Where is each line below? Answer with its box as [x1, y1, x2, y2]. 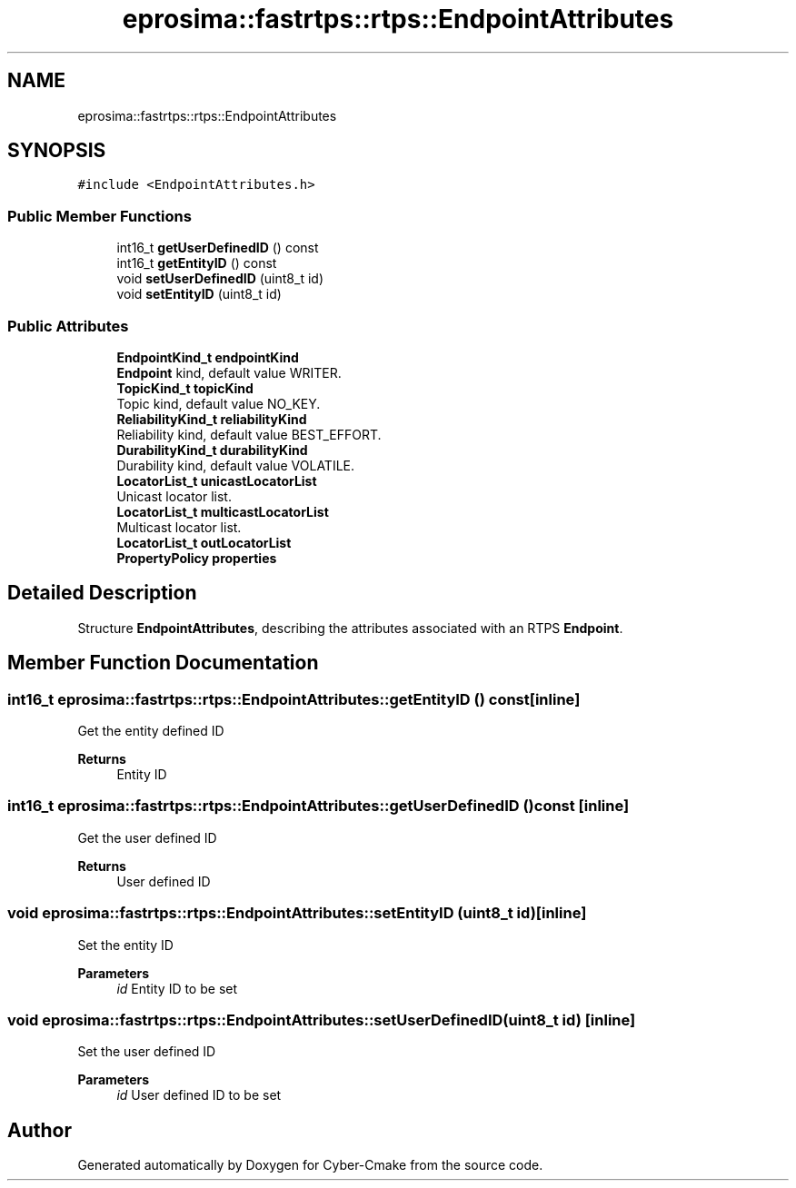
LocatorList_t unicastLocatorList [116, 472, 317, 489]
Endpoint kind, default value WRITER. [116, 364, 342, 381]
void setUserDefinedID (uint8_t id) [116, 271, 323, 287]
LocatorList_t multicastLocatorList [116, 503, 329, 520]
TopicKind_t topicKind [116, 380, 254, 396]
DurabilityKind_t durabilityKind [116, 441, 308, 458]
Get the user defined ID [77, 829, 217, 846]
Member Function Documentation [7, 651, 319, 675]
